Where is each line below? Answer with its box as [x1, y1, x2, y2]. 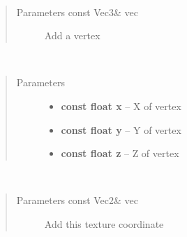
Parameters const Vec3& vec [16, 4, 139, 19]
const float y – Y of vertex [61, 122, 181, 137]
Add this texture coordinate [44, 216, 164, 231]
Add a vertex [44, 28, 100, 43]
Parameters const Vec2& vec [16, 193, 139, 208]
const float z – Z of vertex [61, 146, 179, 161]
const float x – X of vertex [61, 98, 181, 113]
